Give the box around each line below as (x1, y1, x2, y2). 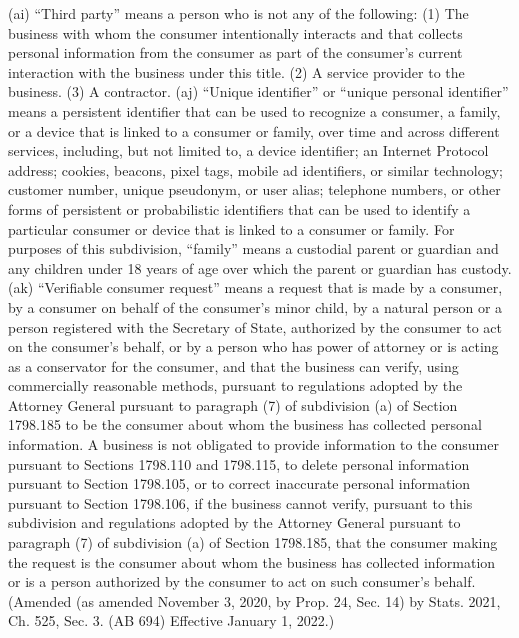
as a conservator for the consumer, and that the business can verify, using (8, 355, 459, 376)
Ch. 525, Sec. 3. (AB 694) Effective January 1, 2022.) (8, 610, 335, 631)
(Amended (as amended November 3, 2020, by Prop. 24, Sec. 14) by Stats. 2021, (8, 590, 501, 611)
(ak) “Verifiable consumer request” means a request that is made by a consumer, (8, 277, 503, 298)
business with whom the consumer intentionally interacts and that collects (8, 22, 463, 43)
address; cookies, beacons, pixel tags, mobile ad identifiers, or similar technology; (8, 159, 503, 180)
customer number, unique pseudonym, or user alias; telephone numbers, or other (8, 179, 501, 200)
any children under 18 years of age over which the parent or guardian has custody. (8, 257, 512, 278)
